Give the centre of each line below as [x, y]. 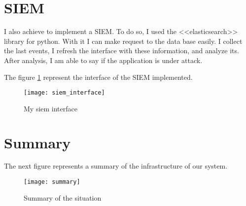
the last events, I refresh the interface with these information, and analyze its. [122, 51]
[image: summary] [52, 182]
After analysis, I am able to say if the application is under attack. [103, 60]
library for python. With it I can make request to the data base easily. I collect [123, 41]
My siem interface [51, 108]
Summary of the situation [63, 197]
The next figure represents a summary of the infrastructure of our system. [116, 166]
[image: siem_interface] [64, 93]
